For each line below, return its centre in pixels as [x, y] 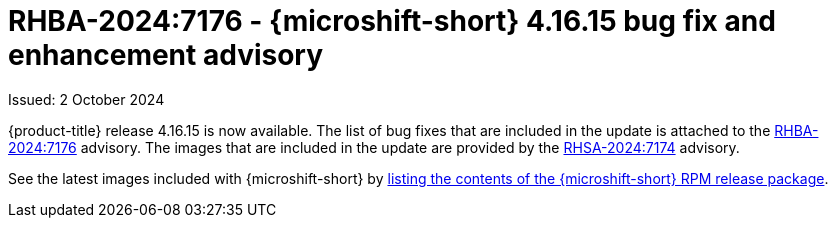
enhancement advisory [166, 55]
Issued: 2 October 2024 [86, 99]
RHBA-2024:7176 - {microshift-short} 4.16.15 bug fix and [392, 21]
